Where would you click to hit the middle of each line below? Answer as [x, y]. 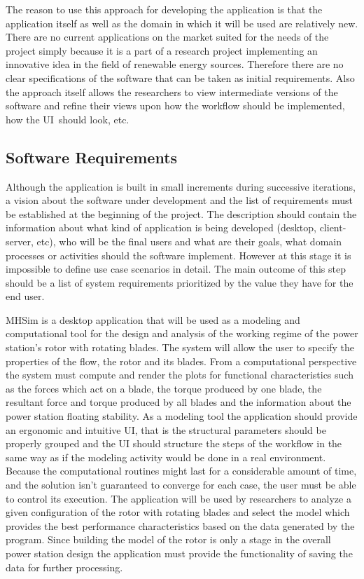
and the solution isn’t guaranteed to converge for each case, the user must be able [181, 485]
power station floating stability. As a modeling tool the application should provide [182, 416]
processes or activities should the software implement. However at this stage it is [178, 255]
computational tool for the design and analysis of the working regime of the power [182, 333]
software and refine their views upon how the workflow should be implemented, [175, 105]
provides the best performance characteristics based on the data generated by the [180, 525]
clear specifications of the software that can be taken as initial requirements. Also [180, 77]
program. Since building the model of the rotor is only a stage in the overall [168, 539]
